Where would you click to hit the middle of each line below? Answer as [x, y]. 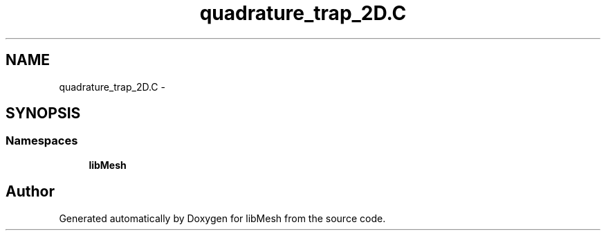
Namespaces [42, 141]
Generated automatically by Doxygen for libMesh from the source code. [222, 218]
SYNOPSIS [43, 114]
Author [30, 192]
